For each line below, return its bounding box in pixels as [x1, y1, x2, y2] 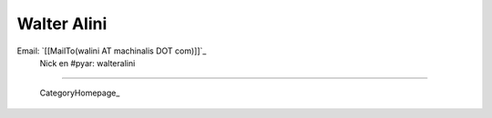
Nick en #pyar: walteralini [39, 57, 136, 68]
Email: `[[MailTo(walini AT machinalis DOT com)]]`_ [16, 45, 207, 56]
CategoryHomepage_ [39, 87, 120, 99]
